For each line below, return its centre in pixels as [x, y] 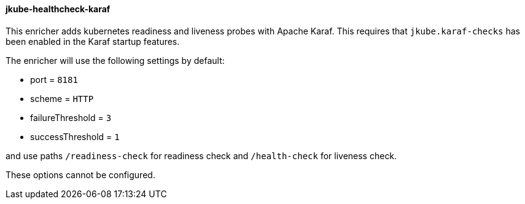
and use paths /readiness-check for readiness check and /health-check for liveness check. [201, 155]
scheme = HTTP [62, 98]
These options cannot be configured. [80, 175]
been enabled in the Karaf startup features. [93, 41]
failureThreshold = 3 [71, 117]
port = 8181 [54, 79]
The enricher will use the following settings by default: [115, 60]
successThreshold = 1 [75, 136]
